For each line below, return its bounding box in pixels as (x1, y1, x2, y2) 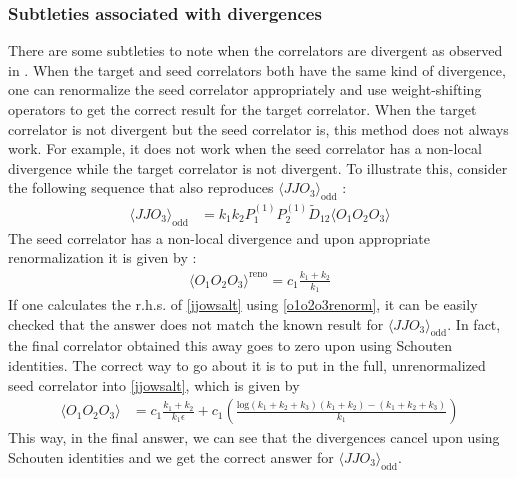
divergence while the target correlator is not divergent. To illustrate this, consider (8, 157, 508, 178)
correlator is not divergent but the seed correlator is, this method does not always (8, 118, 509, 139)
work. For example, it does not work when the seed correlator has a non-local (8, 138, 482, 159)
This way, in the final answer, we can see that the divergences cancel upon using (8, 427, 500, 448)
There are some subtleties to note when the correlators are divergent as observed (8, 40, 503, 61)
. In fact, (447, 313, 501, 334)
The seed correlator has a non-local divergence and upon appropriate (8, 227, 430, 248)
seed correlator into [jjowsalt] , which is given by (8, 374, 300, 395)
